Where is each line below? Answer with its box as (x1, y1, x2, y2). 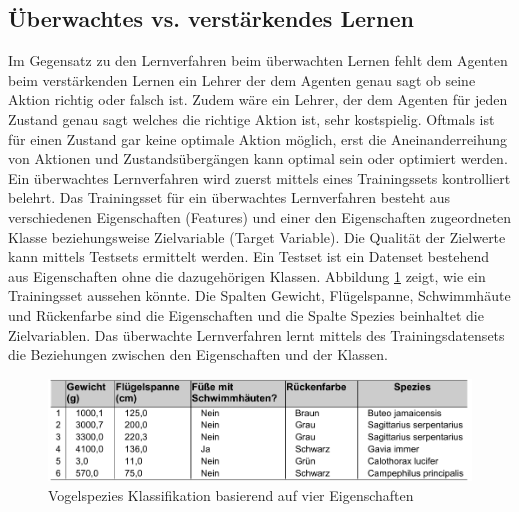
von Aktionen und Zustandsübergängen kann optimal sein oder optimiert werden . (8, 148, 508, 169)
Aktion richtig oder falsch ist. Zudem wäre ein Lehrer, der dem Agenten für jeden (8, 89, 508, 110)
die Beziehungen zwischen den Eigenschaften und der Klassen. (8, 344, 388, 365)
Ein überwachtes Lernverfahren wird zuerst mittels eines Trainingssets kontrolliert (8, 167, 511, 188)
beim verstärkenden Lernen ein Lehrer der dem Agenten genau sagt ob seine (8, 69, 476, 90)
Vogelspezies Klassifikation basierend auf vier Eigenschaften (48, 484, 414, 505)
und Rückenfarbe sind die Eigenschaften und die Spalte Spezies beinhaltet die (8, 304, 484, 325)
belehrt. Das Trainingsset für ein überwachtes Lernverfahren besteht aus (8, 187, 451, 208)
